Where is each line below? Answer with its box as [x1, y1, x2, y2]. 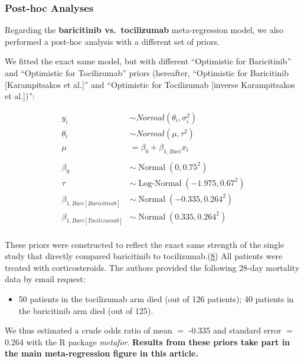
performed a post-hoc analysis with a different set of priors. [5, 35, 220, 47]
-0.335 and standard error [188, 324, 282, 336]
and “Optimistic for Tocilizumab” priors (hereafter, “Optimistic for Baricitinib [5, 67, 289, 79]
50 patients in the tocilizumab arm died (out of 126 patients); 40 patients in [18, 292, 294, 305]
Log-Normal [138, 179, 182, 188]
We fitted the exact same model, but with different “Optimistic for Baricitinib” [5, 55, 292, 67]
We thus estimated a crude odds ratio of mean [5, 324, 172, 336]
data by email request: [5, 273, 86, 285]
